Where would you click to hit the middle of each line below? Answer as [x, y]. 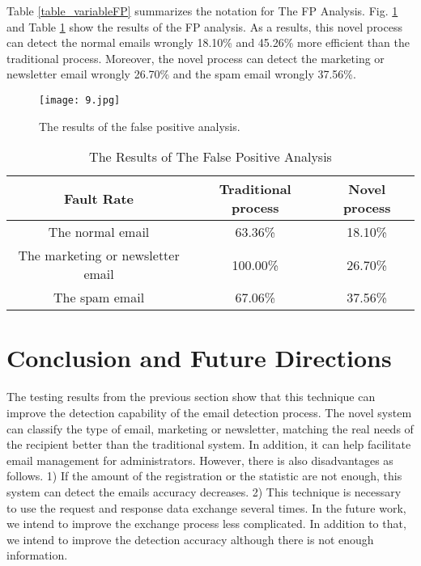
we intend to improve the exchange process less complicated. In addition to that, [206, 524]
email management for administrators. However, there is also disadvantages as [200, 460]
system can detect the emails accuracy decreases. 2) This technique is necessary [204, 491]
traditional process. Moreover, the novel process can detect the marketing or [196, 58]
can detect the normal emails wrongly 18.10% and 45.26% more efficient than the [208, 42]
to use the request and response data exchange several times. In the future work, [206, 507]
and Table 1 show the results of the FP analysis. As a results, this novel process [204, 26]
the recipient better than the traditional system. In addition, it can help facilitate [209, 444]
